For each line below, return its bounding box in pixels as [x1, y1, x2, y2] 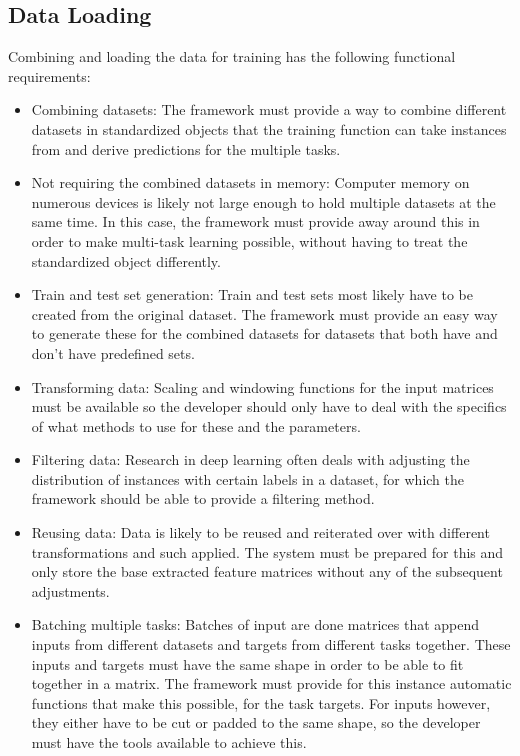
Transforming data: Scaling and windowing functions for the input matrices [31, 376, 494, 397]
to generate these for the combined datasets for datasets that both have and [31, 323, 498, 344]
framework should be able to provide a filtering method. [31, 488, 375, 509]
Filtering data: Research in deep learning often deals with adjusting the [31, 449, 470, 470]
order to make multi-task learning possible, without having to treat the [31, 230, 468, 251]
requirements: [8, 65, 91, 86]
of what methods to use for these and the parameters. [31, 415, 361, 436]
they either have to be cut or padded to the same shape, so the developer [31, 712, 481, 733]
